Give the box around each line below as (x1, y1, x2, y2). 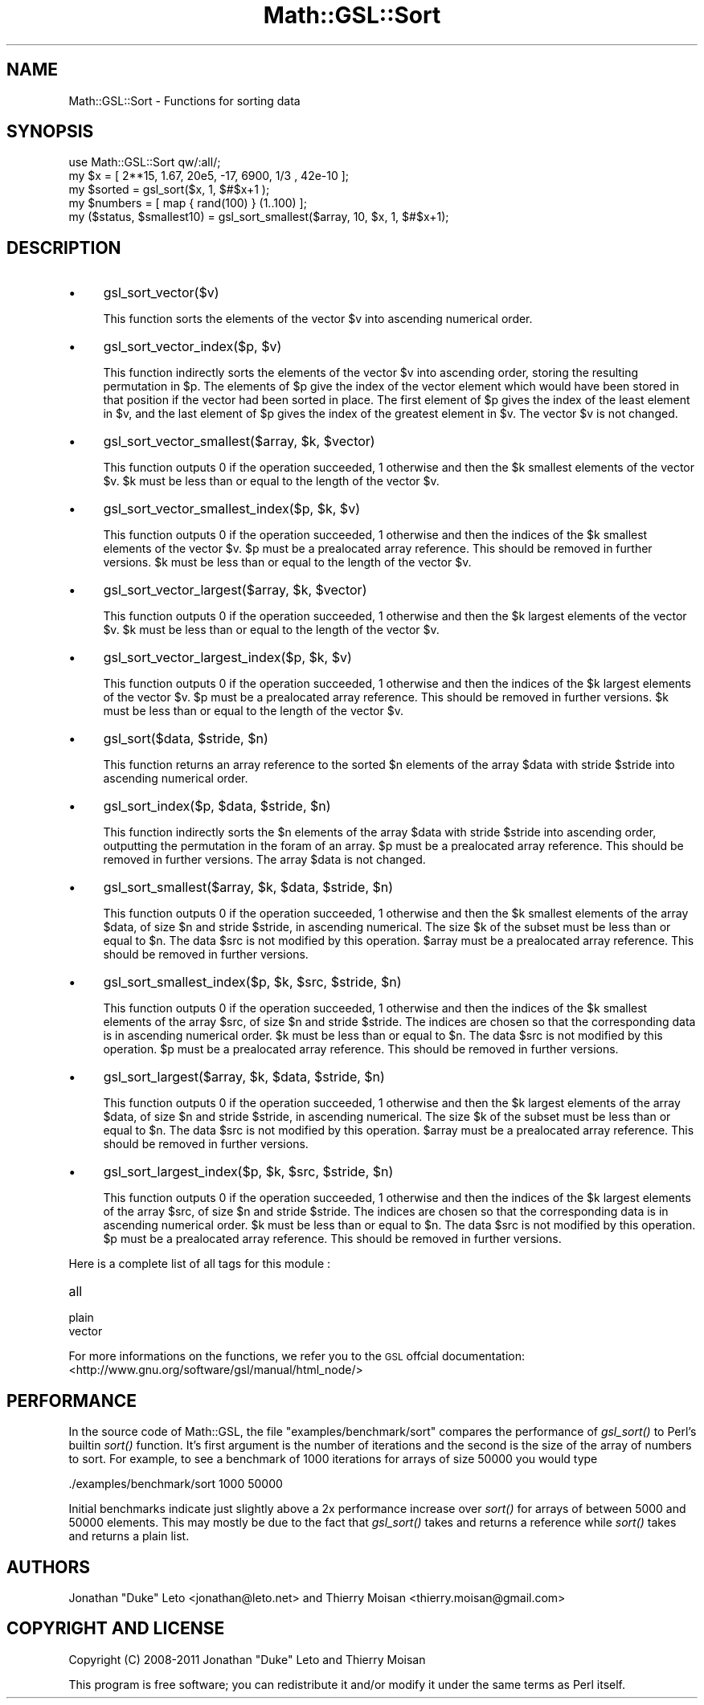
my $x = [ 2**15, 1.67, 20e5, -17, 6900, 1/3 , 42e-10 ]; (68, 169, 350, 183)
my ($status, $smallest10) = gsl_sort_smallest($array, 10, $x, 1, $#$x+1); (68, 210, 449, 224)
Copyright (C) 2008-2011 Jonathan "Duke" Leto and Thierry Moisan (68, 1652, 426, 1666)
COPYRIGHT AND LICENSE (6, 1618, 225, 1639)
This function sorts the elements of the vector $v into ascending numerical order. (103, 312, 533, 326)
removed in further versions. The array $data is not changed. (103, 852, 426, 867)
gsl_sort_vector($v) (103, 284, 219, 301)
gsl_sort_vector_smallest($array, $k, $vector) (103, 433, 375, 450)
